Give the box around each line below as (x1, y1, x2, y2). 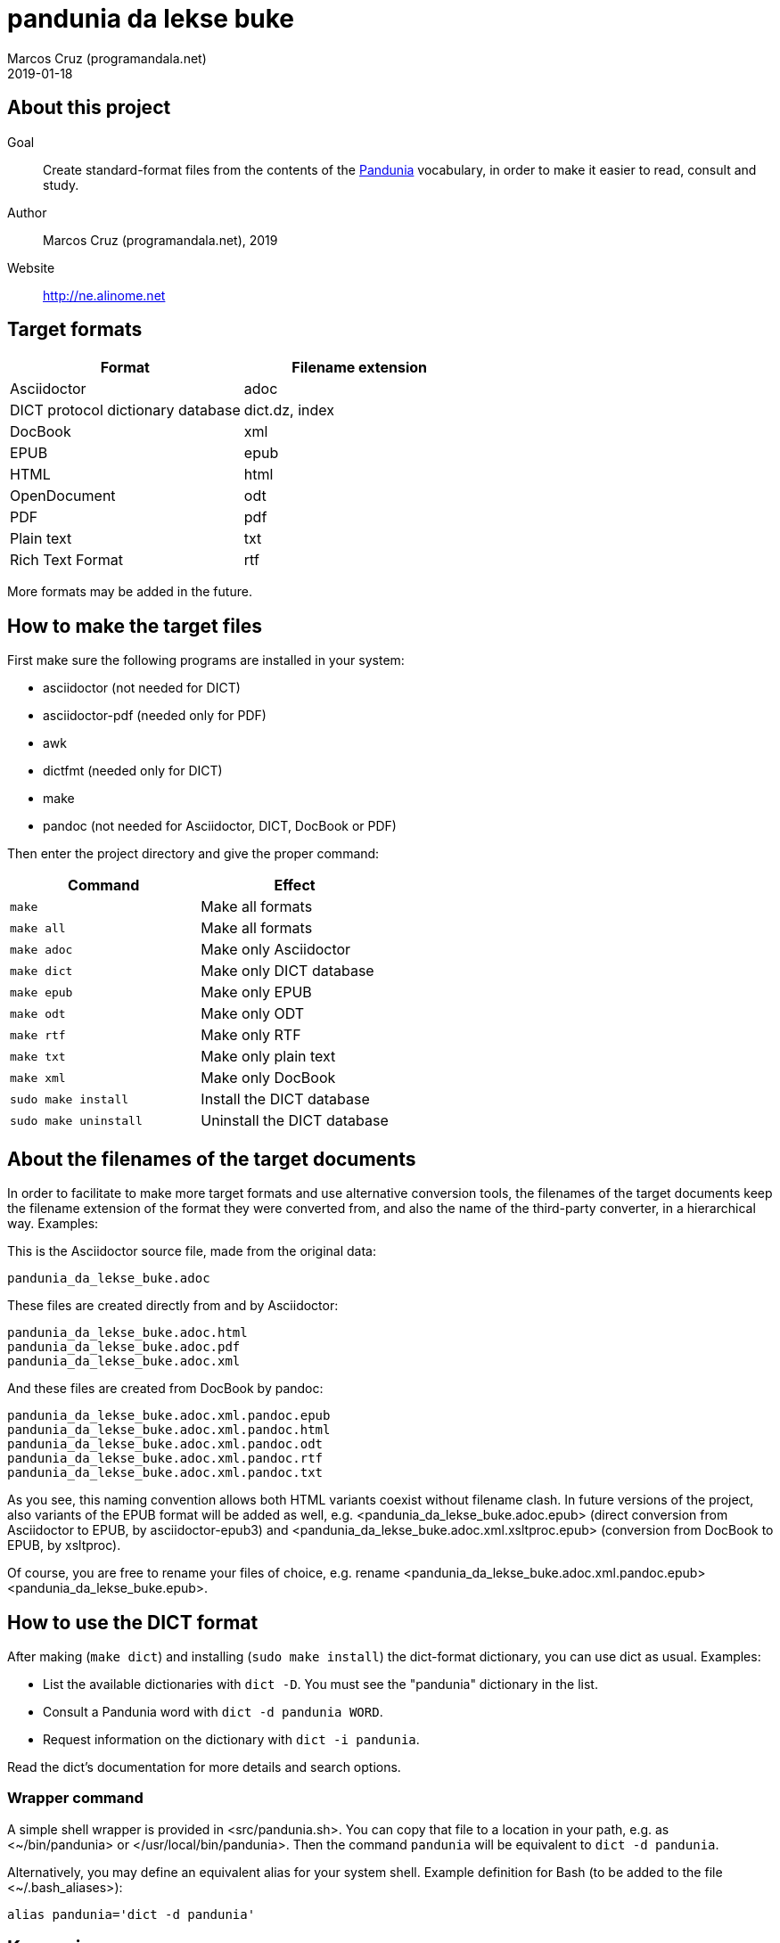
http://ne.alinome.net (43, 287, 166, 303)
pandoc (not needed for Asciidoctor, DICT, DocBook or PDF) (43, 818, 397, 834)
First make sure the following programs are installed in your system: (7, 652, 405, 668)
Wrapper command (7, 1789, 144, 1808)
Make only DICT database (201, 962, 374, 980)
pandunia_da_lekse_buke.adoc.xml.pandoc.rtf (7, 1451, 324, 1466)
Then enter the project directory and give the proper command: (7, 846, 380, 862)
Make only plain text (201, 1047, 336, 1066)
